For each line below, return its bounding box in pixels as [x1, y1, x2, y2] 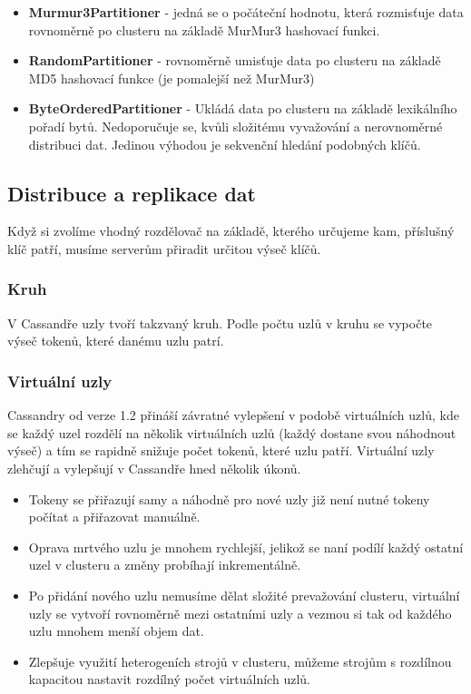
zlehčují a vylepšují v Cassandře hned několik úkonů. [7, 458, 301, 477]
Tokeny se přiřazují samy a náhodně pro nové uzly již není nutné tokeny [28, 489, 430, 508]
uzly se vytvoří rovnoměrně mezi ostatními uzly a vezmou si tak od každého [28, 603, 452, 622]
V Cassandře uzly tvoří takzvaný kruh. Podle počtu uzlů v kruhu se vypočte [7, 313, 433, 332]
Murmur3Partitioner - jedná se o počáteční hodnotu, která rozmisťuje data [28, 3, 464, 21]
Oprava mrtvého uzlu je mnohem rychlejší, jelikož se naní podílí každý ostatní [28, 537, 464, 556]
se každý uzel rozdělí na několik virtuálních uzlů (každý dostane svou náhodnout [7, 423, 456, 442]
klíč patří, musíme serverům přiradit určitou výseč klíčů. [7, 239, 321, 258]
